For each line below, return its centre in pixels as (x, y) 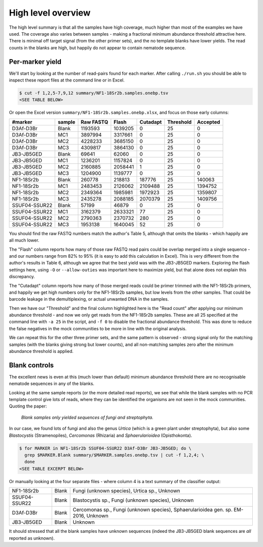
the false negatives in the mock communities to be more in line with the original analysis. (98, 328)
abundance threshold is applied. (41, 351)
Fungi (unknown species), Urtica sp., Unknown (126, 491)
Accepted (208, 122)
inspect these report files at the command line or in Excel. (67, 80)
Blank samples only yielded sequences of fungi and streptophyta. (87, 417)
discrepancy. (22, 277)
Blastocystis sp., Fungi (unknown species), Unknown (133, 500)
